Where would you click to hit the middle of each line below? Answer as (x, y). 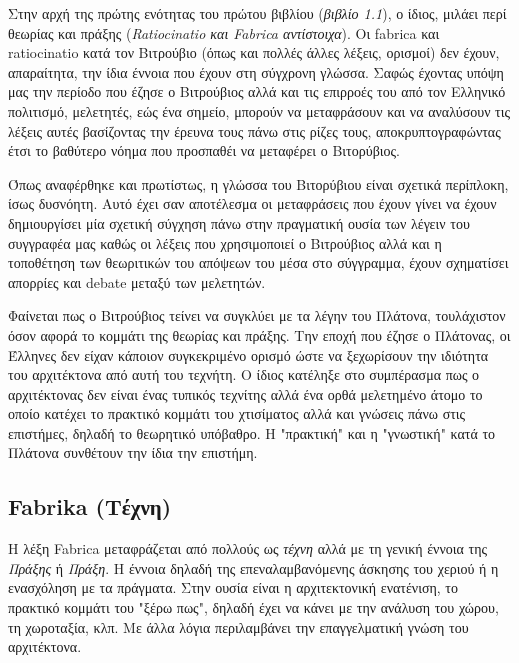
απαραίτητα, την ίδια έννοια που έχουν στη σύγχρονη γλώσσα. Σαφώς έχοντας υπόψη (256, 71)
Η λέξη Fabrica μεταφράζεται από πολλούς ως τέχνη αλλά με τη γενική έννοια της (247, 548)
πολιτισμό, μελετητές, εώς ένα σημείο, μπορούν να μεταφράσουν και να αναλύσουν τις (259, 110)
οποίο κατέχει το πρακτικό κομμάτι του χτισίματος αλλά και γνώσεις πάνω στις (237, 413)
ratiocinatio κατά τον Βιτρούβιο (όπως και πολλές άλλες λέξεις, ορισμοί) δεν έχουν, (254, 52)
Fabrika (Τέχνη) (90, 506)
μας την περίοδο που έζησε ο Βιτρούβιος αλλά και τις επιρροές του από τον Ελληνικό (257, 91)
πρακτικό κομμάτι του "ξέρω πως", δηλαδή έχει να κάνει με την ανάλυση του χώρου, (253, 607)
